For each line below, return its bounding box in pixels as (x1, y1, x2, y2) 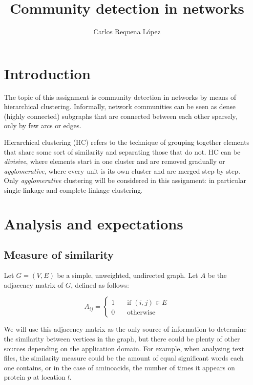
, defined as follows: (71, 279, 129, 290)
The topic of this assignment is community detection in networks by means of (4, 91, 236, 102)
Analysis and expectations (4, 213, 183, 233)
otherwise (127, 309, 155, 317)
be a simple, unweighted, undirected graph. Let (57, 270, 198, 280)
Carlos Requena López (93, 26, 161, 37)
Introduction (4, 63, 91, 83)
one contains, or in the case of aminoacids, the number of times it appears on (4, 362, 235, 372)
